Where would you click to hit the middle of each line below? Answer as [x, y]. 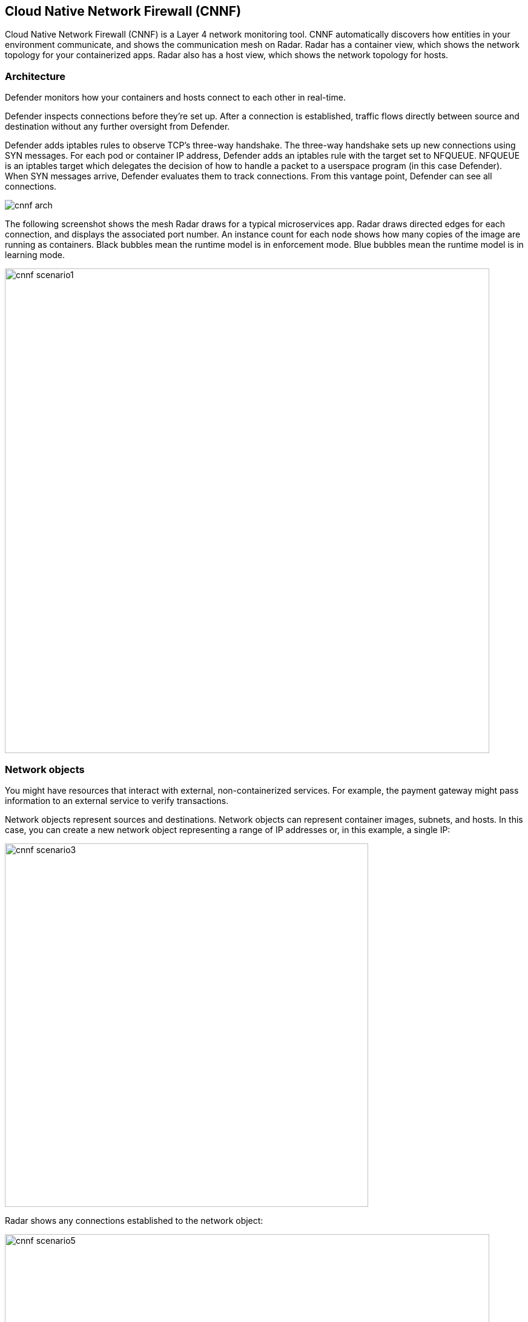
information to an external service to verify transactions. [117, 800]
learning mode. [35, 255]
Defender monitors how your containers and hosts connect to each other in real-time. [175, 98]
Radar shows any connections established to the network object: [134, 1220]
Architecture [35, 76]
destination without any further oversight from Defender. [117, 127]
